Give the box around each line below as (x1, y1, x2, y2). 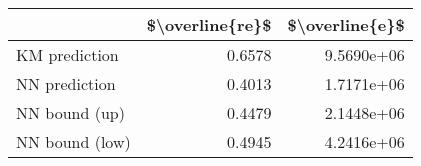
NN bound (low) (16, 130, 131, 153)
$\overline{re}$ (146, 13, 272, 36)
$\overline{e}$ (287, 13, 405, 36)
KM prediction (16, 43, 119, 66)
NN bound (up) (16, 101, 125, 124)
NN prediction (16, 72, 116, 95)
